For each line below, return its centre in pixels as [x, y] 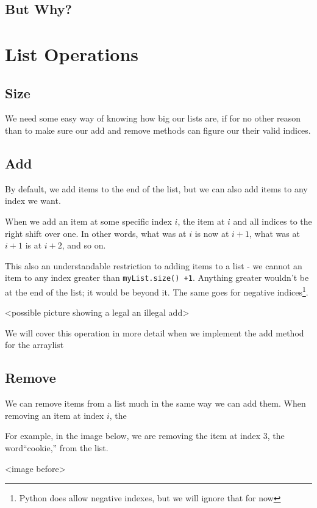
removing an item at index [55, 415]
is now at [212, 233]
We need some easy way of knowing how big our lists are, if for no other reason [153, 118]
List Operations [72, 53]
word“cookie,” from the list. [57, 447]
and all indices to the [272, 221]
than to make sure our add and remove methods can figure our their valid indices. [158, 130]
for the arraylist [34, 345]
